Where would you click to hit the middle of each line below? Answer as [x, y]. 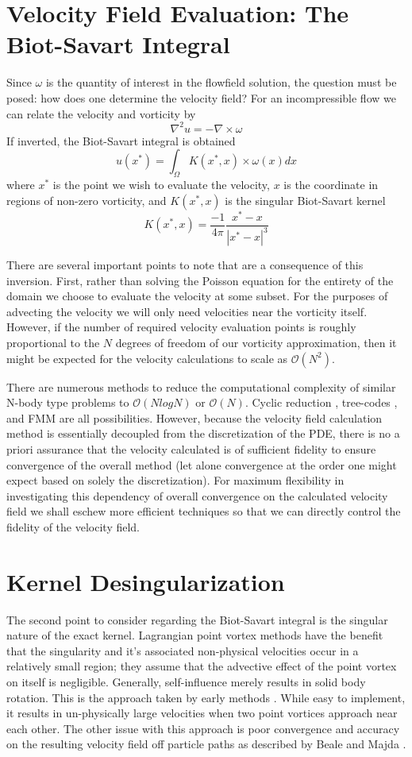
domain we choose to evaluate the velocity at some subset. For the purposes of [197, 296]
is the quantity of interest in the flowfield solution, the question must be [221, 82]
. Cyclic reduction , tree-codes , [321, 402]
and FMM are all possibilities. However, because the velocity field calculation [194, 417]
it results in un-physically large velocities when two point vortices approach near [202, 713]
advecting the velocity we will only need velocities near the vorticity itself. [187, 311]
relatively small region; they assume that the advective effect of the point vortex [202, 666]
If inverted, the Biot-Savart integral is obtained [121, 140]
